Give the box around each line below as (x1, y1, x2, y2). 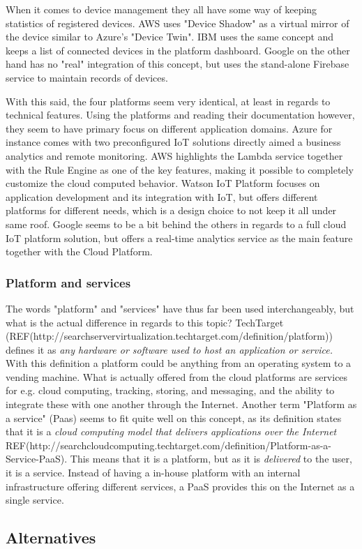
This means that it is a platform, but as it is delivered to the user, (70, 451, 352, 466)
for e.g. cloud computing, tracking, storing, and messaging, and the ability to (6, 383, 335, 398)
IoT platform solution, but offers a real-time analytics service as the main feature (6, 230, 353, 245)
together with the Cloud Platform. (6, 244, 153, 259)
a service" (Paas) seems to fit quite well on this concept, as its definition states (6, 410, 342, 425)
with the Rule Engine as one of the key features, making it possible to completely (6, 162, 354, 176)
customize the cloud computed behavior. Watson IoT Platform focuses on (6, 176, 320, 190)
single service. (6, 492, 64, 507)
